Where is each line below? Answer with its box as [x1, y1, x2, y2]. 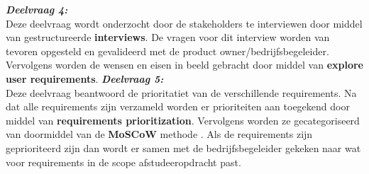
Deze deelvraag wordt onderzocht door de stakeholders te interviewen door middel [6, 16, 363, 30]
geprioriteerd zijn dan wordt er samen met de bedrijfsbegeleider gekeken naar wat [6, 140, 361, 155]
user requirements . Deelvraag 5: [6, 71, 164, 86]
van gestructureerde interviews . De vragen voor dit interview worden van [6, 30, 330, 45]
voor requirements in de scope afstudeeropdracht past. [6, 154, 241, 169]
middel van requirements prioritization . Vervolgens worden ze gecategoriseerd [6, 112, 360, 127]
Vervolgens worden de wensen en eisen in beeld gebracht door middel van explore [6, 57, 363, 72]
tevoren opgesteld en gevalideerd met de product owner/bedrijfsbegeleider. [6, 43, 329, 58]
